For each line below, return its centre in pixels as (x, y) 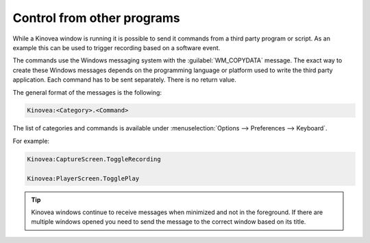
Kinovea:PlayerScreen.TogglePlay (83, 178)
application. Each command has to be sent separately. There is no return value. (124, 80)
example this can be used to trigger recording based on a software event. (116, 47)
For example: (31, 141)
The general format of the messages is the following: (87, 92)
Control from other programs (97, 18)
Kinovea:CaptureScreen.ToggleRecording (94, 159)
